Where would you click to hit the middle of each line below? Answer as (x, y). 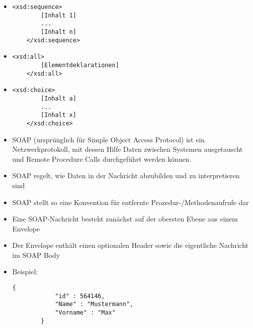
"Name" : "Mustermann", (94, 304)
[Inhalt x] (59, 115)
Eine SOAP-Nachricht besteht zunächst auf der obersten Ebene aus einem (125, 219)
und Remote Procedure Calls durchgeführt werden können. (102, 159)
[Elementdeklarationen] (80, 65)
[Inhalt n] (59, 32)
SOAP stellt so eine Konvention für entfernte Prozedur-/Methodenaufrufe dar (130, 202)
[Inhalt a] (59, 98)
